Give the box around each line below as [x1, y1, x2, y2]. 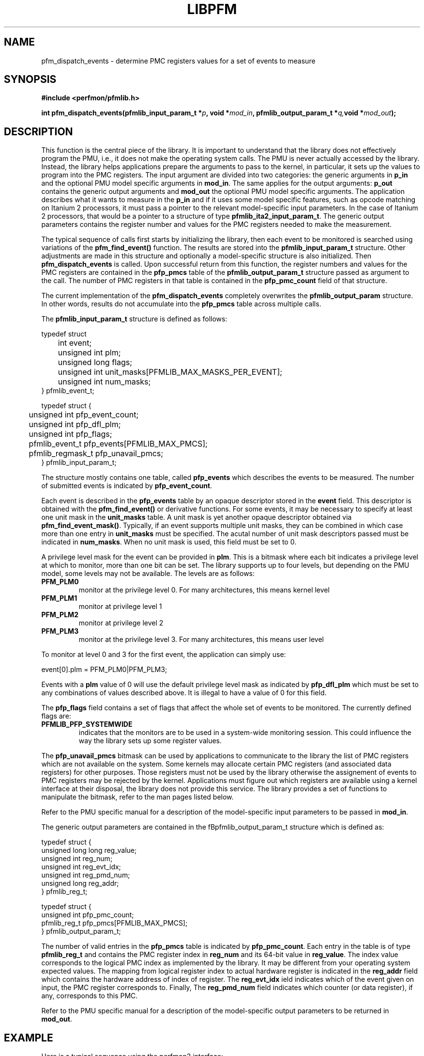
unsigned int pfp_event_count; [29, 410, 139, 420]
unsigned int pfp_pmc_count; [41, 911, 134, 919]
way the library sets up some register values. [78, 736, 222, 745]
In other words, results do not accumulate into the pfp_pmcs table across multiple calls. [41, 300, 321, 308]
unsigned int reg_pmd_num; [41, 871, 130, 880]
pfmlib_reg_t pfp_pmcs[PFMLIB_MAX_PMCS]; [41, 919, 188, 928]
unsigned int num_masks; [58, 377, 151, 387]
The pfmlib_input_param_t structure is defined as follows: [41, 315, 227, 323]
